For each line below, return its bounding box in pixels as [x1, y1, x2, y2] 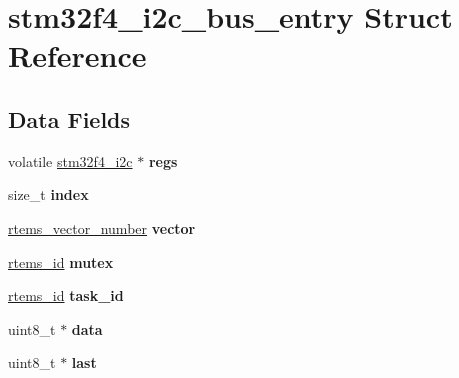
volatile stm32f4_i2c [8, 150, 133, 171]
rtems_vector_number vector [8, 217, 196, 238]
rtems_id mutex [8, 251, 114, 272]
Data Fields [8, 103, 131, 134]
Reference [8, 35, 147, 76]
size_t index [8, 184, 89, 205]
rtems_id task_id [8, 285, 124, 306]
